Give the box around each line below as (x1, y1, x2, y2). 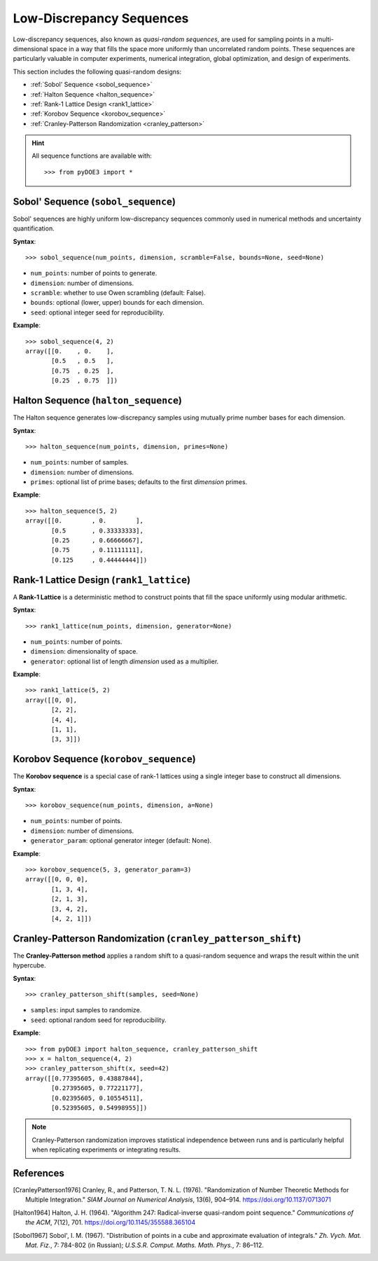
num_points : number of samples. (30, 458, 129, 467)
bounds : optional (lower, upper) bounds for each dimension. (30, 298, 204, 307)
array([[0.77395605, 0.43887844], (25, 1074, 143, 1082)
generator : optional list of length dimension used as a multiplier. (30, 657, 219, 666)
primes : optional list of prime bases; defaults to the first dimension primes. (30, 478, 248, 486)
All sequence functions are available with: (31, 151, 152, 160)
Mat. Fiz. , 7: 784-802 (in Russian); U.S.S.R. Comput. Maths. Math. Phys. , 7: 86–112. (25, 1241, 264, 1250)
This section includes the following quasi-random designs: (13, 67, 182, 76)
